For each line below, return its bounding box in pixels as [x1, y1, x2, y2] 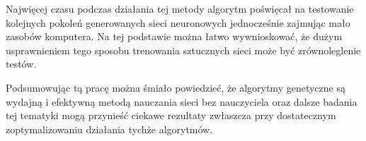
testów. [6, 56, 37, 71]
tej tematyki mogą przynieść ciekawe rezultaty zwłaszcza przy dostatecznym [6, 108, 336, 123]
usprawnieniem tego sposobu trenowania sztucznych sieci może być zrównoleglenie [6, 42, 361, 57]
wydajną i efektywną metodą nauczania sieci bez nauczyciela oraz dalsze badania [6, 94, 358, 109]
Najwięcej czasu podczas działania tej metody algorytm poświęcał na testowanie [6, 1, 354, 16]
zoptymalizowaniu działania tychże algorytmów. [6, 121, 213, 136]
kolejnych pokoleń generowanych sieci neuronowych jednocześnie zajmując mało [6, 15, 350, 30]
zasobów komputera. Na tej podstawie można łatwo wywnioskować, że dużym [6, 29, 343, 44]
